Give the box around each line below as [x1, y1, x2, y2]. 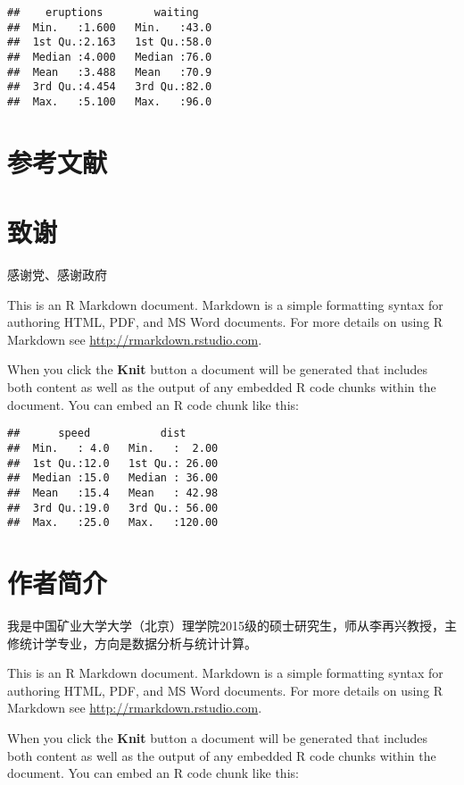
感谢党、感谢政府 [7, 265, 107, 284]
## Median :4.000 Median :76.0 [7, 50, 212, 63]
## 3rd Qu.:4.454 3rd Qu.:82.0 [7, 80, 212, 94]
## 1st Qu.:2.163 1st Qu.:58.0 [7, 36, 212, 49]
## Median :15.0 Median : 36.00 [7, 472, 219, 485]
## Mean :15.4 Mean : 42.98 [7, 486, 219, 499]
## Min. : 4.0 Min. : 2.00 [7, 441, 219, 455]
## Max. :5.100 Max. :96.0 [7, 95, 212, 108]
